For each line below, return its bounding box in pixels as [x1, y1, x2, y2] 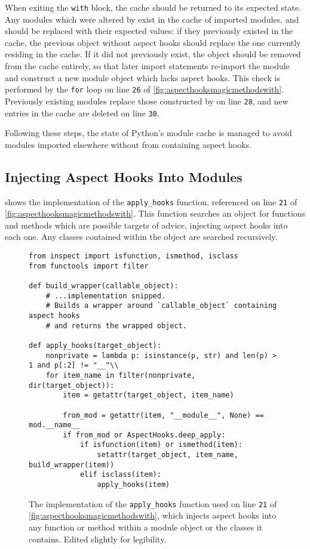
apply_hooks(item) [97, 480, 170, 489]
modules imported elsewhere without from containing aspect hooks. [5, 138, 252, 150]
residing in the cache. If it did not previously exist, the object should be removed [5, 48, 301, 60]
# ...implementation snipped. [45, 291, 166, 300]
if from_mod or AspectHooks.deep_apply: [63, 430, 226, 439]
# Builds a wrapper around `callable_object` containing [45, 301, 277, 310]
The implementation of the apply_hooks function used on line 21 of [29, 497, 277, 510]
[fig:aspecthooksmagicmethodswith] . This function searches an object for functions [5, 207, 306, 220]
